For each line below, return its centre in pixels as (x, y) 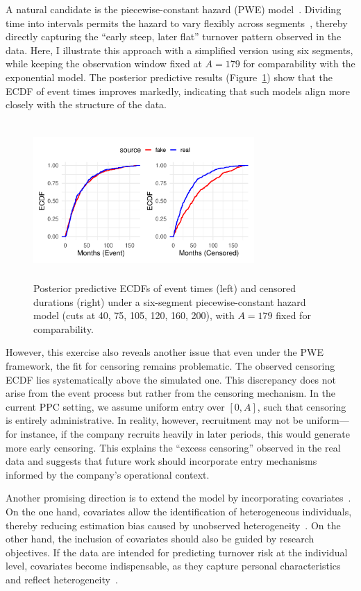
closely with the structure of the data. (86, 104)
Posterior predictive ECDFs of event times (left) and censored (165, 288)
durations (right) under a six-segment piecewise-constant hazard (170, 301)
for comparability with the (299, 63)
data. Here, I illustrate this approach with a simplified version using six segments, (179, 50)
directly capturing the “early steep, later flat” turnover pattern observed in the (174, 36)
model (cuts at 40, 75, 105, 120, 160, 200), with (134, 315)
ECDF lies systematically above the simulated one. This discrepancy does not (171, 379)
